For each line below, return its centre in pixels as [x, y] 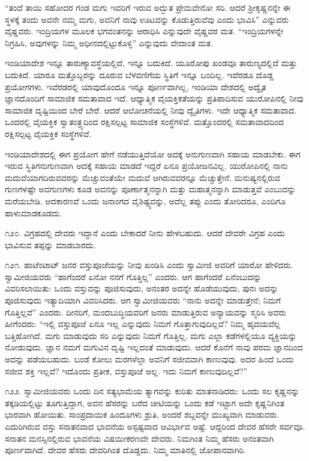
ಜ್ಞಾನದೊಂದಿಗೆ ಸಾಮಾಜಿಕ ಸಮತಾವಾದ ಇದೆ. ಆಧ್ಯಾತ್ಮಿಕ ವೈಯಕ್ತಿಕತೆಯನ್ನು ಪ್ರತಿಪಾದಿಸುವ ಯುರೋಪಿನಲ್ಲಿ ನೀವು [154, 98]
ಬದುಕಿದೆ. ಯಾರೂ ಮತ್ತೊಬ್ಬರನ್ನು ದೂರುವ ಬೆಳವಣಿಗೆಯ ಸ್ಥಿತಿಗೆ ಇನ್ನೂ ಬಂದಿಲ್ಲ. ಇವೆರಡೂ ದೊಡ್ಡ [139, 74]
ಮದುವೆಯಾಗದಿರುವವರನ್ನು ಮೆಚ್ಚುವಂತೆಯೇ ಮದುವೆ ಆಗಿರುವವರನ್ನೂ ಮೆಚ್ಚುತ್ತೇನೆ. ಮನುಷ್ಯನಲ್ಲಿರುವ [143, 177]
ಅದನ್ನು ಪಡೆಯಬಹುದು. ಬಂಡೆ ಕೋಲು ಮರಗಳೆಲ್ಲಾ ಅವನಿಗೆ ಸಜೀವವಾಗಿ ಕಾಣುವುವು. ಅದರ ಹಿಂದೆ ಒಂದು [149, 359]
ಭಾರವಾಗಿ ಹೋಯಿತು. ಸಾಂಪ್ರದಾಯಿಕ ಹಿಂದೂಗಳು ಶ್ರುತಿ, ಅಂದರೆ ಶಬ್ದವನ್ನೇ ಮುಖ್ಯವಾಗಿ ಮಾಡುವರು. [142, 414]
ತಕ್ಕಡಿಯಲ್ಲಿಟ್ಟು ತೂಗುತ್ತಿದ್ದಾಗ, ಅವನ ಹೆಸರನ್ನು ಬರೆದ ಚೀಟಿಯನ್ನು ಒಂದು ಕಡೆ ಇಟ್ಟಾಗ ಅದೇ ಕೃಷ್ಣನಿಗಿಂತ [145, 402]
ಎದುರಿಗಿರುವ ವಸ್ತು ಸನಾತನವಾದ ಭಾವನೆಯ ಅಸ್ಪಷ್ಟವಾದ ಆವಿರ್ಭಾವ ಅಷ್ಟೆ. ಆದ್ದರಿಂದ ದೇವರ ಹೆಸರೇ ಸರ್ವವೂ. [155, 426]
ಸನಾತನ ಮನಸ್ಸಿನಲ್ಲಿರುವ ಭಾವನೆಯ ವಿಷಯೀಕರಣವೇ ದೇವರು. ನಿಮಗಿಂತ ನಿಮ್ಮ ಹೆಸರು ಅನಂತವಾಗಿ [139, 438]
